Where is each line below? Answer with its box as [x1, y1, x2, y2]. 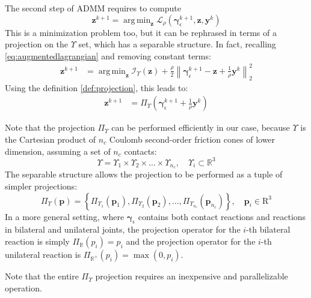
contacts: [124, 145, 157, 157]
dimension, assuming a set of [5, 145, 111, 157]
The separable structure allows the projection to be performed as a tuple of [5, 168, 283, 180]
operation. [5, 281, 42, 294]
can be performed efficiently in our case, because [111, 121, 290, 134]
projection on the [5, 38, 69, 50]
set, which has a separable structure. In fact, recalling [78, 38, 276, 50]
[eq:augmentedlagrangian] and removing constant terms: [5, 49, 211, 62]
